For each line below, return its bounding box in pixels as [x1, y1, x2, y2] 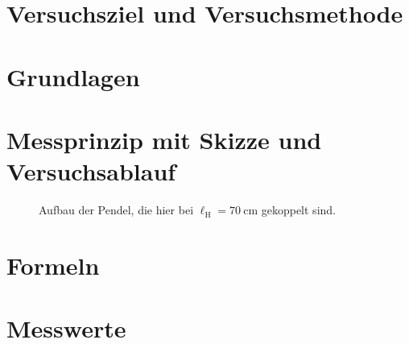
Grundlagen [6, 60, 140, 93]
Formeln [6, 248, 100, 281]
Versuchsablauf [6, 155, 176, 188]
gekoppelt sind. [261, 201, 336, 218]
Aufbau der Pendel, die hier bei [39, 201, 194, 218]
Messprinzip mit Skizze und [6, 122, 322, 155]
